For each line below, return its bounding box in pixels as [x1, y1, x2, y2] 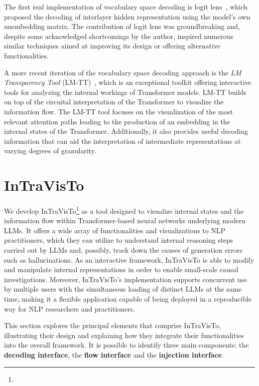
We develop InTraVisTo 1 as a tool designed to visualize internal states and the [4, 204, 244, 216]
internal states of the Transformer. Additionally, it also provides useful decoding [4, 126, 248, 136]
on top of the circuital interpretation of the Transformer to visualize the [4, 96, 224, 107]
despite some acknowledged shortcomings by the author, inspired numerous [4, 30, 234, 41]
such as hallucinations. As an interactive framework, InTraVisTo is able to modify [4, 254, 254, 265]
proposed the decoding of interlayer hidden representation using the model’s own [4, 11, 251, 21]
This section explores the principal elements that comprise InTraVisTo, [4, 320, 221, 331]
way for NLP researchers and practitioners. [4, 303, 135, 314]
